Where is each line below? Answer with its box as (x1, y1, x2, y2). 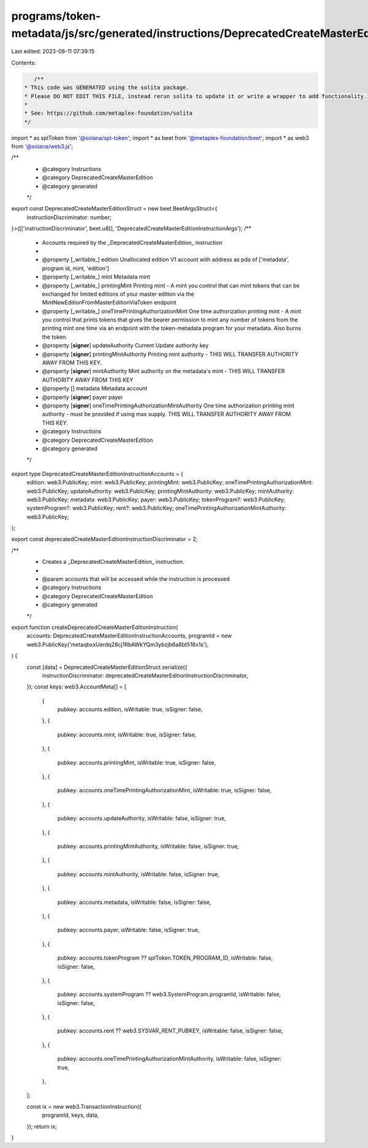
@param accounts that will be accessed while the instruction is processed (42, 576, 230, 583)
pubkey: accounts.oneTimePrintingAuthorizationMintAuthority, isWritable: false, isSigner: (57, 1055, 282, 1063)
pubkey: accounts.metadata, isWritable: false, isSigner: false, (57, 898, 212, 906)
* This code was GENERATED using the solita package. (24, 84, 190, 91)
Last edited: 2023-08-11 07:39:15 (11, 48, 95, 55)
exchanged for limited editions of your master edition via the (42, 290, 194, 298)
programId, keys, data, (42, 1111, 99, 1119)
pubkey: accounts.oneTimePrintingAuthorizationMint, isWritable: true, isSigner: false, (57, 787, 272, 794)
